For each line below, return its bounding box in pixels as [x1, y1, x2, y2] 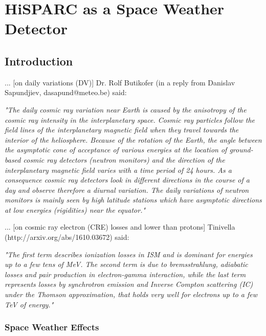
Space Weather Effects [5, 321, 99, 333]
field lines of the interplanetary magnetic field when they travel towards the [5, 124, 239, 135]
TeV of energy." [5, 299, 54, 309]
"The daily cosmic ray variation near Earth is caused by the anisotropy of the [5, 104, 247, 115]
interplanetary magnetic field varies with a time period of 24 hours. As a [5, 164, 232, 175]
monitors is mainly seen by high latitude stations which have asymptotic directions [5, 194, 262, 205]
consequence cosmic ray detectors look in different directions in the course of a [5, 174, 250, 185]
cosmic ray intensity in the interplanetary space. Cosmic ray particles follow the [5, 114, 255, 125]
